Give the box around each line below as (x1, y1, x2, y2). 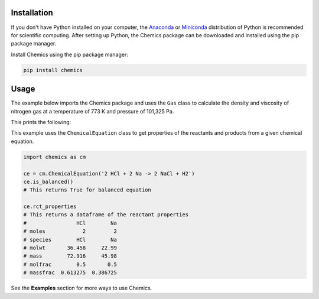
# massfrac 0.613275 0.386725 (23, 269, 118, 276)
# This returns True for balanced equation (23, 187, 152, 193)
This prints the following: (11, 118, 71, 125)
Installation (11, 8, 53, 18)
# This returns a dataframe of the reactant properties (23, 212, 189, 218)
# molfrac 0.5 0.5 (23, 261, 118, 268)
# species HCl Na (23, 236, 118, 243)
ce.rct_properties (23, 203, 77, 210)
